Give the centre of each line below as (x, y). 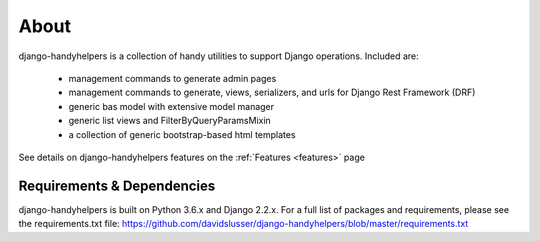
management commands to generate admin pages (172, 78)
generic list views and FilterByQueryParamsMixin (170, 121)
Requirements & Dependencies (117, 185)
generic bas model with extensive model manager (171, 106)
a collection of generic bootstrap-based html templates (182, 134)
